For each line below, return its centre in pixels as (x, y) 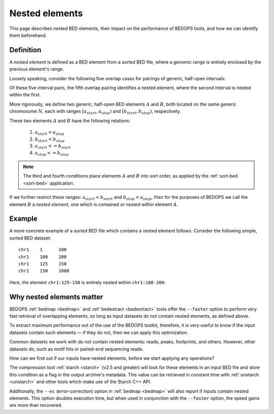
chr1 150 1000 (44, 271)
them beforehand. (28, 35)
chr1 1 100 (43, 250)
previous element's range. (37, 69)
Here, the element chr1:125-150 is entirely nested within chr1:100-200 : (88, 282)
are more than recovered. (36, 405)
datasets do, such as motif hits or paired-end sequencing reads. (77, 349)
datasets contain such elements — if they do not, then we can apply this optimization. (99, 332)
